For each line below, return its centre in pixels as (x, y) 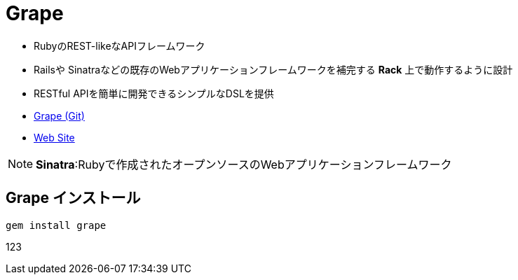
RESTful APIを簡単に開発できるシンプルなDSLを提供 (154, 93)
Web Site (54, 137)
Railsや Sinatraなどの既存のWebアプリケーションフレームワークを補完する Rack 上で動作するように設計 (273, 69)
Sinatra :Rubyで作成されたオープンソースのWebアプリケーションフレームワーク (244, 164)
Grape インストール (73, 198)
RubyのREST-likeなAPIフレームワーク (120, 45)
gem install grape (56, 225)
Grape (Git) (59, 115)
